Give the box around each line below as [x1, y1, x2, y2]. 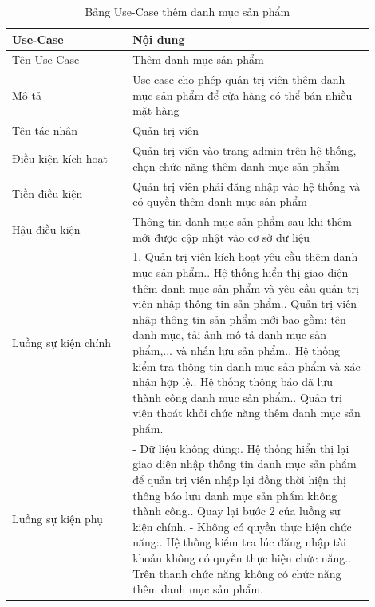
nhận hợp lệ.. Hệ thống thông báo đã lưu [132, 373, 334, 390]
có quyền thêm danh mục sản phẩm [132, 193, 307, 210]
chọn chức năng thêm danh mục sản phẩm [132, 157, 340, 174]
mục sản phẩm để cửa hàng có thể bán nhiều [132, 86, 353, 103]
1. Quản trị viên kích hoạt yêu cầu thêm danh [132, 248, 358, 265]
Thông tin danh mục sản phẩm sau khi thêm [132, 213, 352, 230]
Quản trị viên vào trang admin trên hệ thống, [132, 142, 357, 159]
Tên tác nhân [12, 122, 78, 139]
